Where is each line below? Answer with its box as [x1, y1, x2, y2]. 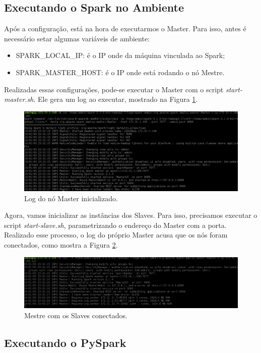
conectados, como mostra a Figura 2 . [4, 239, 118, 250]
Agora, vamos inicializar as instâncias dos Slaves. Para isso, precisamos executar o [4, 210, 257, 220]
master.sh [4, 94, 34, 104]
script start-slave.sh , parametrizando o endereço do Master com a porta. [4, 219, 227, 230]
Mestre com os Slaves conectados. [24, 310, 127, 321]
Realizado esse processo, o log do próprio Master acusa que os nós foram [4, 229, 228, 240]
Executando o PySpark [4, 335, 126, 350]
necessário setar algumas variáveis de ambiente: [4, 33, 150, 43]
